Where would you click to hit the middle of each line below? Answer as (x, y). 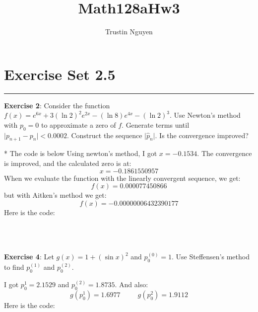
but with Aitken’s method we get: (55, 195)
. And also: (131, 284)
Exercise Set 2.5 (60, 74)
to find (14, 267)
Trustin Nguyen (129, 32)
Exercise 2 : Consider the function (57, 105)
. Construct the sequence (104, 135)
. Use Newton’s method (205, 115)
